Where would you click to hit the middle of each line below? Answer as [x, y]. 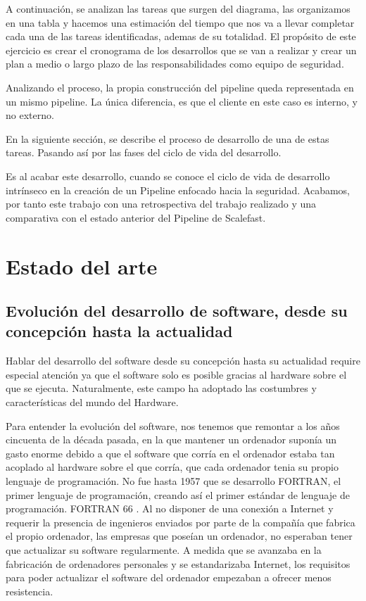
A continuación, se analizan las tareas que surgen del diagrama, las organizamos [178, 8]
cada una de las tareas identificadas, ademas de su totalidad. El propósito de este [181, 36]
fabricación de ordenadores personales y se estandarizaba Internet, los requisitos [178, 563]
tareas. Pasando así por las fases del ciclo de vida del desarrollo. [144, 152]
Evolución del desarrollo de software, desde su [177, 311]
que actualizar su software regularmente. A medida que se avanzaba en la [164, 550]
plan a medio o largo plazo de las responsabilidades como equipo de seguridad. [175, 64]
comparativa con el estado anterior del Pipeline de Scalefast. [136, 217]
